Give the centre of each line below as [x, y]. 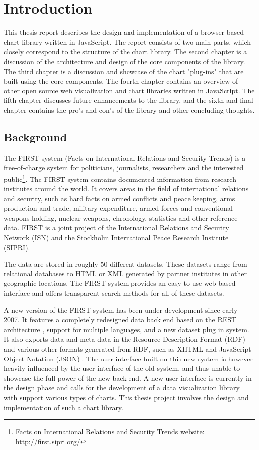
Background [36, 136]
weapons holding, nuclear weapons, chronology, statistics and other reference [121, 218]
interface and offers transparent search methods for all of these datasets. [114, 293]
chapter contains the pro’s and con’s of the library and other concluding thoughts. [129, 110]
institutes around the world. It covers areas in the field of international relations [126, 189]
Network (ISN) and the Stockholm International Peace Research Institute [116, 237]
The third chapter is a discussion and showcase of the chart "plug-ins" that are [124, 71]
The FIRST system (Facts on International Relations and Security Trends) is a [125, 157]
